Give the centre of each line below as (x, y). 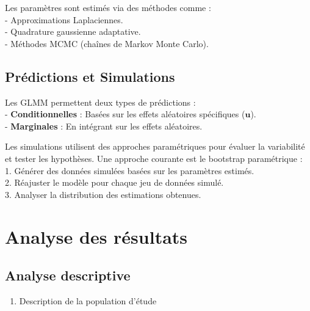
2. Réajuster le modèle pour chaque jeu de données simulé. (114, 182)
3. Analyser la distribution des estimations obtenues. (103, 194)
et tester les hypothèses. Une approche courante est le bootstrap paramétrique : (154, 158)
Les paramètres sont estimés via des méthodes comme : (108, 7)
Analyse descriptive (68, 275)
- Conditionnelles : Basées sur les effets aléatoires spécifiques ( (125, 114)
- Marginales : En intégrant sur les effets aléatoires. (104, 126)
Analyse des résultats (96, 236)
